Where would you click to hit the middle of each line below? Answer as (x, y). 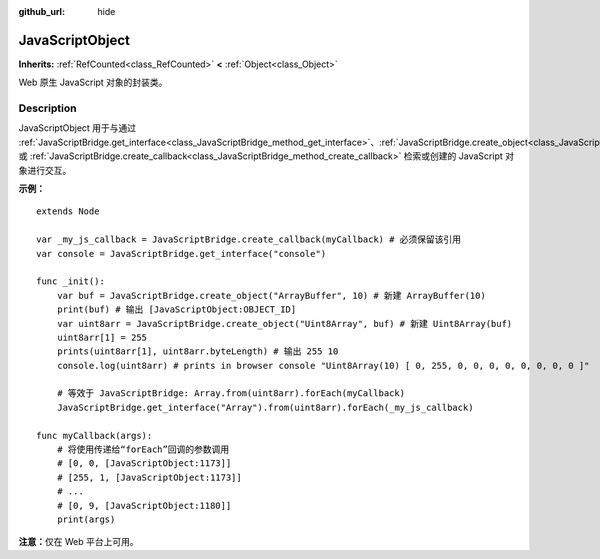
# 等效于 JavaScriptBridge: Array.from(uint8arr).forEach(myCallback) (230, 393)
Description (47, 108)
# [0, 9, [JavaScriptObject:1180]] (144, 505)
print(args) (86, 519)
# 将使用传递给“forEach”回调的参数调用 (143, 449)
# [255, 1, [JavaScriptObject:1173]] (149, 477)
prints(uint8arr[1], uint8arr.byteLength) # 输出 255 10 (197, 351)
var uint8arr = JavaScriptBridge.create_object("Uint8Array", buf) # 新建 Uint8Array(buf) (284, 323)
